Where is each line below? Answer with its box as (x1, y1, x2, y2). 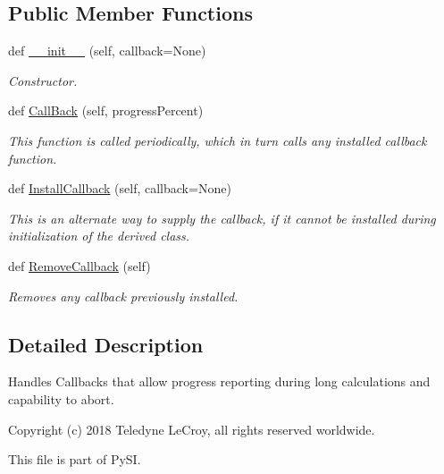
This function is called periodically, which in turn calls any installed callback (8, 131, 427, 149)
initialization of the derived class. (8, 226, 190, 245)
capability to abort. (8, 389, 114, 408)
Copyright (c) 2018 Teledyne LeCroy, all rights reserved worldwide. (8, 419, 375, 438)
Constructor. (8, 71, 78, 89)
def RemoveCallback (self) (8, 256, 151, 275)
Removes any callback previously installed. (8, 286, 239, 305)
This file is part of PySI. (8, 450, 141, 469)
